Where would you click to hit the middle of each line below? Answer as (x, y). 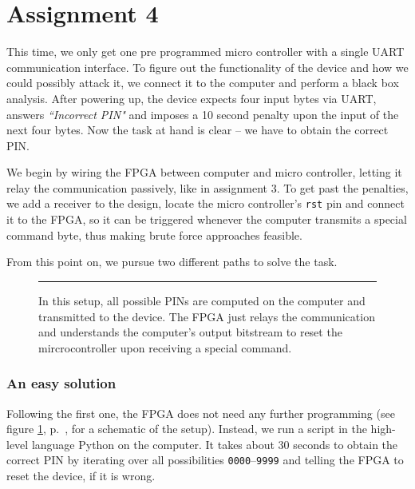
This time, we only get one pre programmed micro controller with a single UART (206, 52)
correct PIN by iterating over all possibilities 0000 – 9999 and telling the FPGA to (205, 460)
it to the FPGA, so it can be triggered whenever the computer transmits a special (207, 219)
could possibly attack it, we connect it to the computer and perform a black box (203, 83)
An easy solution (61, 383)
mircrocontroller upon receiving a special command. (165, 347)
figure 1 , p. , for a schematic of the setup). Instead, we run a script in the (187, 429)
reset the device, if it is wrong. (81, 475)
